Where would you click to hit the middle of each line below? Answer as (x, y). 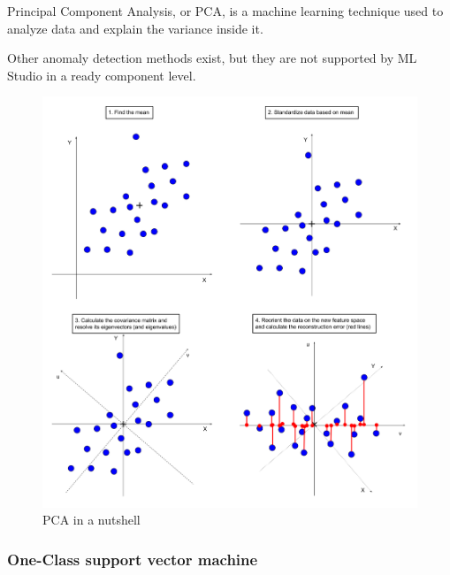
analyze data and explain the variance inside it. (135, 28)
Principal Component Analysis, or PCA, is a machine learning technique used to (225, 11)
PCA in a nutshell (92, 520)
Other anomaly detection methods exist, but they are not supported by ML (212, 58)
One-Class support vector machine (133, 559)
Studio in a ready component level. (102, 75)
